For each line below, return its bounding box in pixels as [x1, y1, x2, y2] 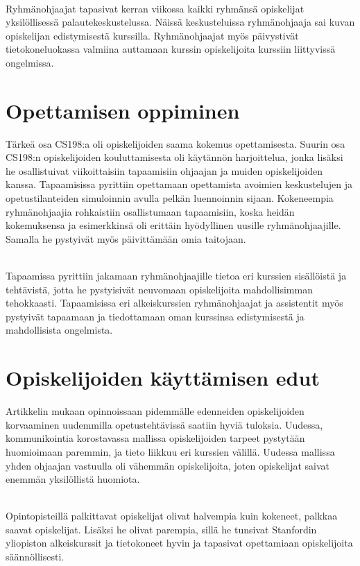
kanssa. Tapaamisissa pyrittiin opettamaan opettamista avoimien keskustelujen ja [6, 177, 352, 191]
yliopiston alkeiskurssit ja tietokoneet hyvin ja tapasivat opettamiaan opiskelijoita [6, 535, 353, 550]
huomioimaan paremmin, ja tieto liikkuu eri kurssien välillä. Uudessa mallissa [6, 444, 335, 458]
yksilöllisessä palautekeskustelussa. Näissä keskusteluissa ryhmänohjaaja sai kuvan [6, 15, 355, 29]
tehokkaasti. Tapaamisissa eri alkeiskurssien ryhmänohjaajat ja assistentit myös [6, 295, 343, 310]
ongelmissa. [6, 55, 54, 69]
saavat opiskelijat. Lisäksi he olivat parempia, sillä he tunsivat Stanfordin [6, 522, 317, 536]
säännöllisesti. [6, 549, 65, 564]
